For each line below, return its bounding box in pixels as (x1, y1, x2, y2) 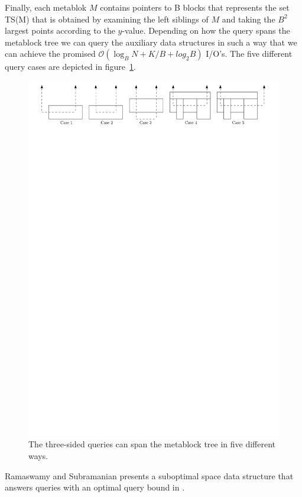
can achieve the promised (5, 47, 96, 60)
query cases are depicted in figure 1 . (5, 60, 136, 73)
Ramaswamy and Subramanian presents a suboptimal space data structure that (5, 469, 294, 482)
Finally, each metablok (5, 1, 87, 13)
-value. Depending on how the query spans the (122, 24, 290, 37)
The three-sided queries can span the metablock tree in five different (28, 438, 276, 450)
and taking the (222, 12, 275, 25)
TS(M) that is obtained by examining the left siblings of (5, 12, 209, 25)
